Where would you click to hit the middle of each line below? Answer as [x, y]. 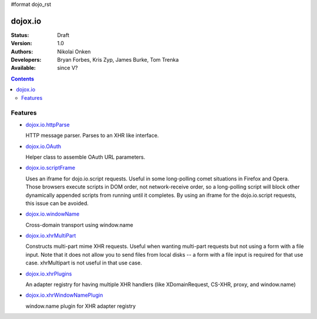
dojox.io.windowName [53, 214]
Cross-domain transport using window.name [79, 225]
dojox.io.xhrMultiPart [51, 236]
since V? [68, 68]
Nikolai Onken [74, 51]
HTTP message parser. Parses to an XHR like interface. [92, 136]
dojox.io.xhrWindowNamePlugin [64, 295]
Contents [23, 79]
